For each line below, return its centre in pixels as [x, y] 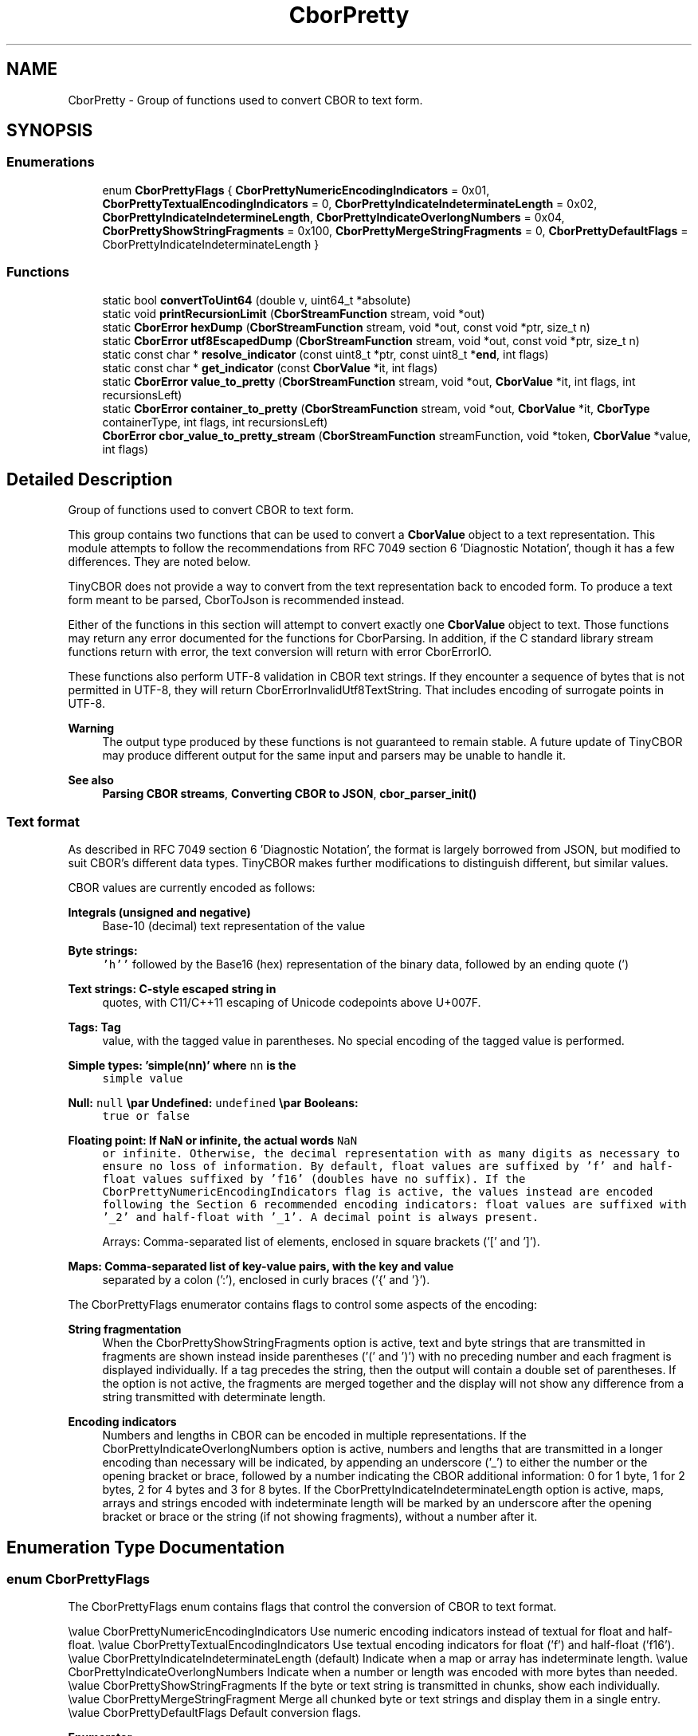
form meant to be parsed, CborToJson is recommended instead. [236, 600]
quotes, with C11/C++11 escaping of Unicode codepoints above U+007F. [292, 1003]
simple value [143, 1079]
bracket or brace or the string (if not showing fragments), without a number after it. [320, 1517]
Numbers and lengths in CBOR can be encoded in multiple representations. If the [314, 1436]
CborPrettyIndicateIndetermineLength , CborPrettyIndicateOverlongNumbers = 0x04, [333, 217]
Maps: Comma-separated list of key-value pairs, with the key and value [261, 1267]
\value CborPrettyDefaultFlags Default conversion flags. [215, 1713]
